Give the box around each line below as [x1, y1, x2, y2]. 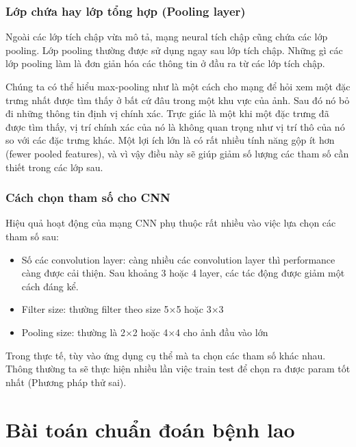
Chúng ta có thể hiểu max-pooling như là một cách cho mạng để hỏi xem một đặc [5, 79, 351, 93]
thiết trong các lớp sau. [5, 159, 103, 174]
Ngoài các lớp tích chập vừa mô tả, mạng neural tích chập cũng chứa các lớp [5, 29, 328, 44]
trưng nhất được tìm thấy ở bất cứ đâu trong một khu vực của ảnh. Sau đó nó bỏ [5, 92, 350, 107]
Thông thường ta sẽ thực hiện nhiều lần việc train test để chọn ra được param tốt [5, 361, 351, 376]
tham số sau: [5, 229, 59, 243]
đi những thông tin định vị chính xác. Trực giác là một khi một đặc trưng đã [5, 106, 329, 120]
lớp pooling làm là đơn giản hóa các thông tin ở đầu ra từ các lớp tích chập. [5, 56, 325, 71]
